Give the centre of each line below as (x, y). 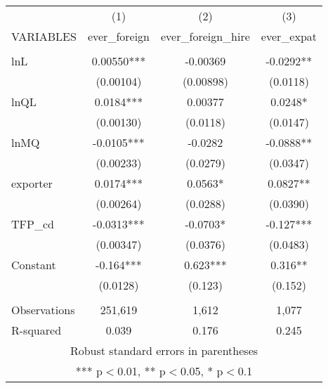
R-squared (37, 330)
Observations (43, 310)
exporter (32, 183)
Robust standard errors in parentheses (164, 350)
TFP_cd (33, 224)
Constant (34, 265)
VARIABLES (44, 36)
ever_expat (289, 36)
